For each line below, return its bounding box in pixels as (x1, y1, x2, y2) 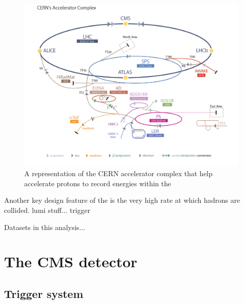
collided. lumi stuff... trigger (4, 204, 90, 215)
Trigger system (4, 285, 84, 301)
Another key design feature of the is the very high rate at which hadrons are (4, 195, 240, 205)
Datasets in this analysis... (4, 221, 85, 232)
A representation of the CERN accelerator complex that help (24, 168, 213, 179)
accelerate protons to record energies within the (24, 178, 171, 188)
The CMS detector (4, 251, 138, 272)
